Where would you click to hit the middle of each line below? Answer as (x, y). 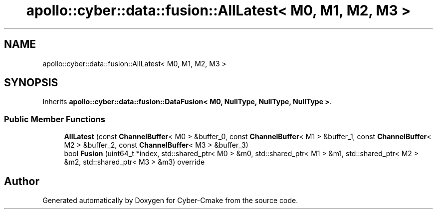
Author (22, 181)
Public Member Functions (55, 119)
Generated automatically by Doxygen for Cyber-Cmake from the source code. (170, 201)
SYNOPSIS (31, 83)
